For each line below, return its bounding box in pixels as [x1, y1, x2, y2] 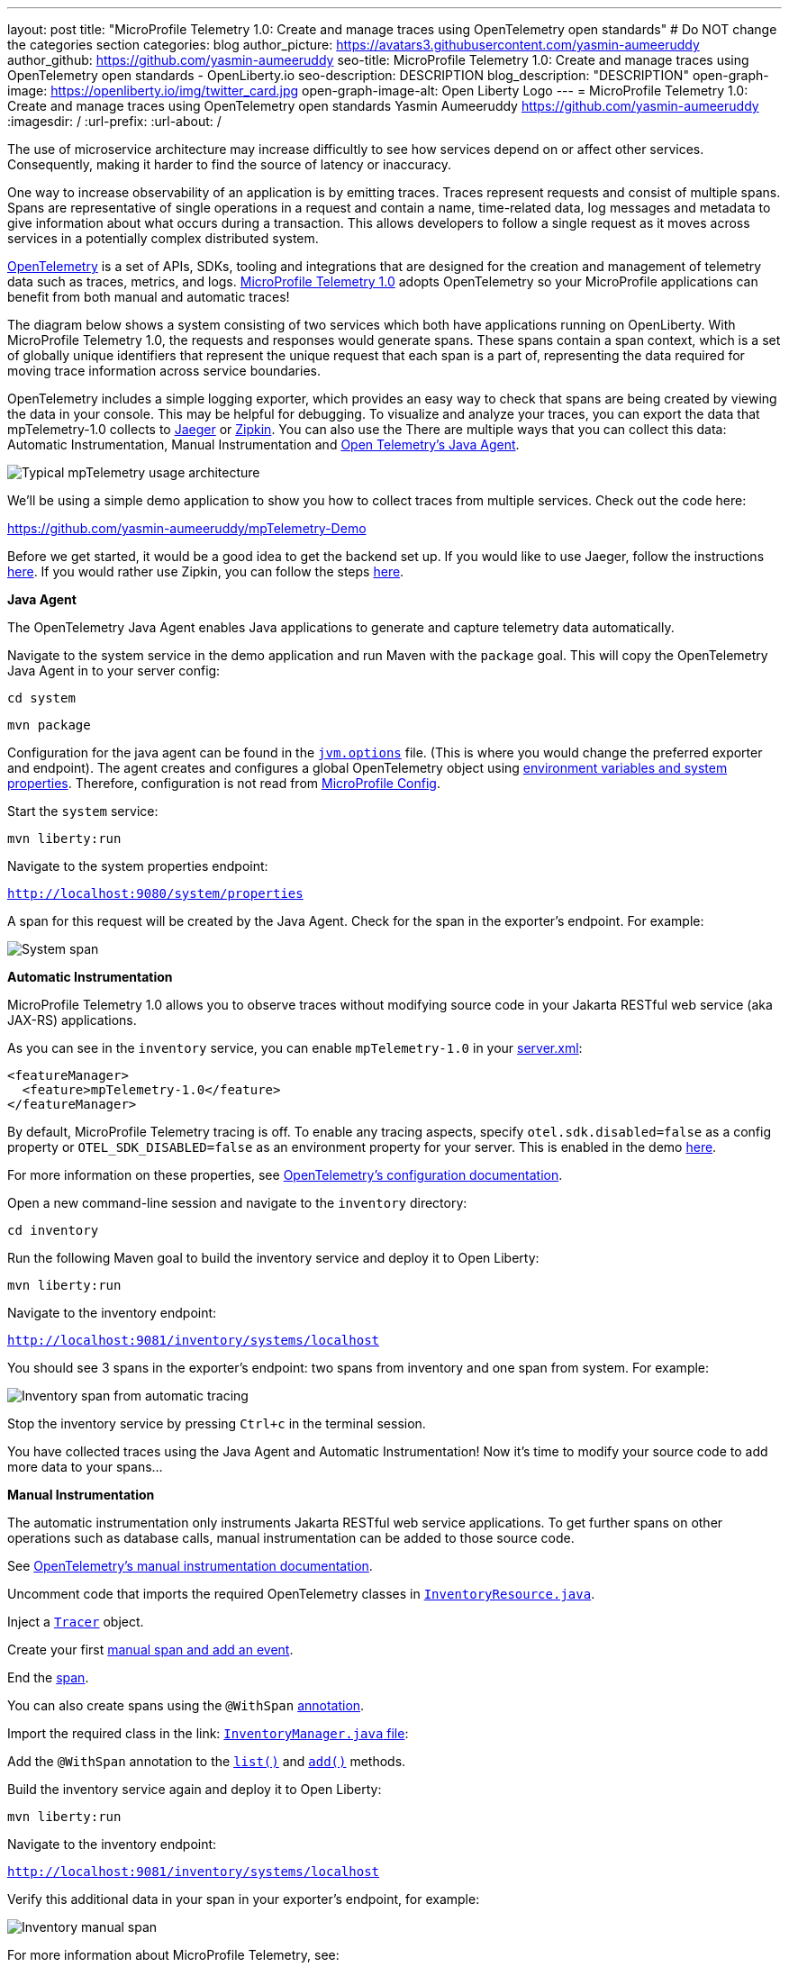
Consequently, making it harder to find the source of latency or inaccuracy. [7, 157, 452, 172]
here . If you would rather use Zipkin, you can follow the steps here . [7, 564, 404, 579]
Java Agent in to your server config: [7, 663, 221, 678]
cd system [7, 691, 76, 705]
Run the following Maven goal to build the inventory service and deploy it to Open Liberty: [7, 1250, 540, 1265]
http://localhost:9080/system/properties [7, 886, 304, 901]
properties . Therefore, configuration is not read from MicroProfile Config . [7, 775, 440, 791]
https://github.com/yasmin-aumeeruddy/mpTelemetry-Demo [7, 521, 367, 536]
